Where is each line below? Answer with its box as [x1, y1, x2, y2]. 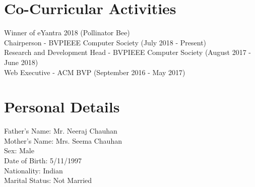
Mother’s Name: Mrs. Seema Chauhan [4, 135, 122, 146]
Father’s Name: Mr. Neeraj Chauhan [4, 126, 117, 136]
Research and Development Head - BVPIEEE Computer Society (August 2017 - [4, 47, 251, 57]
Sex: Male [4, 145, 34, 156]
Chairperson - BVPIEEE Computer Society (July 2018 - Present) [4, 37, 207, 47]
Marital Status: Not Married [4, 175, 92, 185]
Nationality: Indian [4, 165, 63, 175]
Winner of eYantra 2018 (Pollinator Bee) [4, 27, 130, 38]
